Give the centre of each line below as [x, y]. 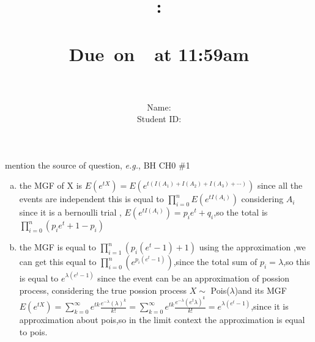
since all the [280, 185]
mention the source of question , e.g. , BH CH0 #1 [98, 165]
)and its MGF [261, 290]
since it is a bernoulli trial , [70, 212]
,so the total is [241, 212]
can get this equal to [58, 262]
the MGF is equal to [57, 247]
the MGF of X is [51, 185]
